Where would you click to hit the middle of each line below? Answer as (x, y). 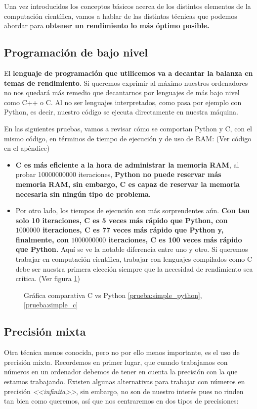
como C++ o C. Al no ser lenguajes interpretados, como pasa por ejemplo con (123, 102)
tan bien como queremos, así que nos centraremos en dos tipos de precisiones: (121, 401)
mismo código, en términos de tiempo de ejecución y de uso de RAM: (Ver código (128, 138)
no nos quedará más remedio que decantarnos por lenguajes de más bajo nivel (122, 92)
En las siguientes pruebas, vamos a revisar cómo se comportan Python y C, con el (128, 128)
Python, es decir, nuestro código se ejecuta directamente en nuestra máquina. (121, 112)
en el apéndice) (27, 148)
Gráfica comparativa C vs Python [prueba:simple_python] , (113, 295)
